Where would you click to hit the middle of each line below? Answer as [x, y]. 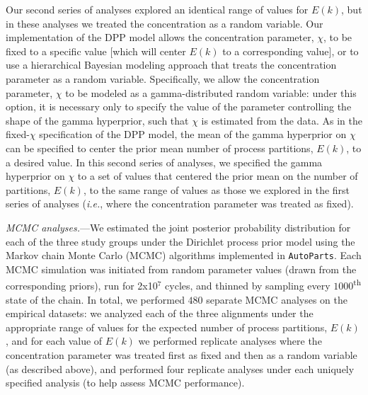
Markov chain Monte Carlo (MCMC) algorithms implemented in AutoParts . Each [184, 255]
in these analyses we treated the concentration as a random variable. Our [165, 23]
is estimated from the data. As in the [282, 120]
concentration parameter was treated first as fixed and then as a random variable [182, 354]
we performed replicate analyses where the [230, 341]
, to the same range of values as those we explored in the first [217, 189]
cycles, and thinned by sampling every [248, 285]
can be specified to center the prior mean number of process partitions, [160, 148]
